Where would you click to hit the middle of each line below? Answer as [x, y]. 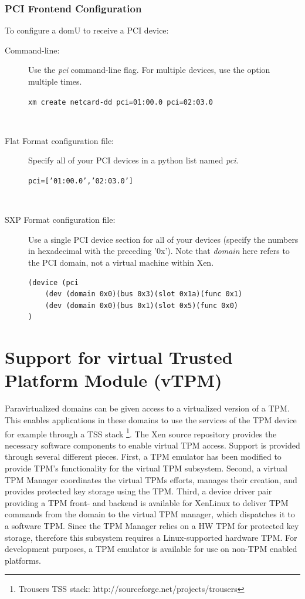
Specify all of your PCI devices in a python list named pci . [133, 160]
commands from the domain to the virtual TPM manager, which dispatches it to [150, 514]
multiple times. [55, 81]
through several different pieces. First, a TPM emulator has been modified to [143, 456]
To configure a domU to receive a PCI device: [87, 30]
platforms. [23, 560]
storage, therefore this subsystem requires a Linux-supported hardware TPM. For [151, 537]
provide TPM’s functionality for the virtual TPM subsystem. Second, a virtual [146, 468]
